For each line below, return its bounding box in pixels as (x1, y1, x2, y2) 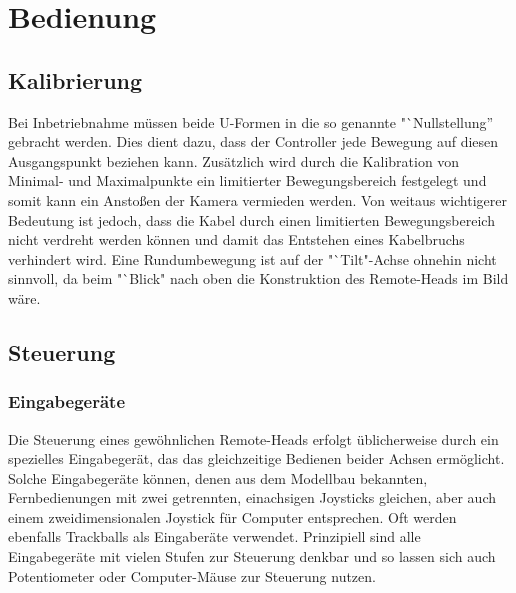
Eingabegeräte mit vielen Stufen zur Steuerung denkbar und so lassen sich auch (8, 546, 496, 567)
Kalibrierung (8, 64, 143, 95)
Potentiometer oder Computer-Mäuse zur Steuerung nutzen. (8, 565, 376, 586)
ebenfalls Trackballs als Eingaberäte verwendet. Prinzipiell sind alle (8, 526, 421, 547)
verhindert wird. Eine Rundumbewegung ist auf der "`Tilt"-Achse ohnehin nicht (8, 248, 497, 269)
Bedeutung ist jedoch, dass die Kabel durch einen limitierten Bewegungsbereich (8, 209, 495, 230)
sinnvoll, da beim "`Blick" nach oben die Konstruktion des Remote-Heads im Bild (8, 268, 509, 289)
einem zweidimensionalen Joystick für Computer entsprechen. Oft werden (8, 506, 457, 527)
